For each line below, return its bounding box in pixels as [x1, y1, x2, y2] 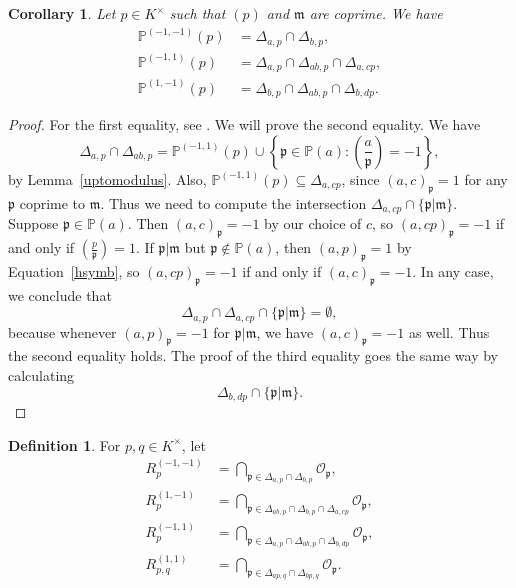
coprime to [19, 192, 86, 213]
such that [169, 3, 226, 23]
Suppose [8, 213, 59, 234]
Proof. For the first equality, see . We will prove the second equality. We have [8, 114, 481, 135]
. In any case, [412, 260, 494, 281]
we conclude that [8, 284, 112, 305]
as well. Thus [408, 321, 490, 342]
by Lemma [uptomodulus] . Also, [8, 168, 207, 189]
